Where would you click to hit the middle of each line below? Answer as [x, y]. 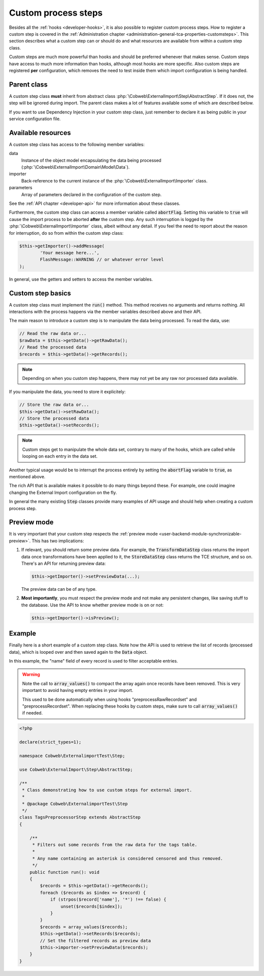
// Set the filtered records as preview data [95, 941]
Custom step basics [40, 293]
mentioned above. [27, 477]
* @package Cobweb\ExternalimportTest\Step [75, 804]
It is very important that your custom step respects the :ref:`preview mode [84, 534]
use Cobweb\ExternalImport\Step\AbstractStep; [76, 769]
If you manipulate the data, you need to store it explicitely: [67, 392]
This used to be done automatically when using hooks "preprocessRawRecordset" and [110, 699]
